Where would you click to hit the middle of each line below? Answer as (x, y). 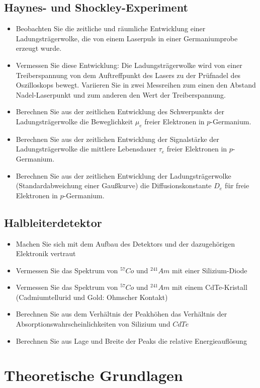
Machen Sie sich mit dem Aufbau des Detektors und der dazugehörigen (125, 243)
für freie (237, 185)
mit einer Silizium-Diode (210, 270)
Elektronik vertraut (46, 253)
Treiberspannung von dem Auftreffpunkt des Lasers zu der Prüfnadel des (128, 75)
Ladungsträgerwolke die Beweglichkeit (74, 121)
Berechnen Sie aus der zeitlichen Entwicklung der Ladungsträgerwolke (123, 175)
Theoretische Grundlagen (94, 375)
